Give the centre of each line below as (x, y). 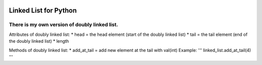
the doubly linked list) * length (39, 41)
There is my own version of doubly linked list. (64, 25)
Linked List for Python (43, 10)
